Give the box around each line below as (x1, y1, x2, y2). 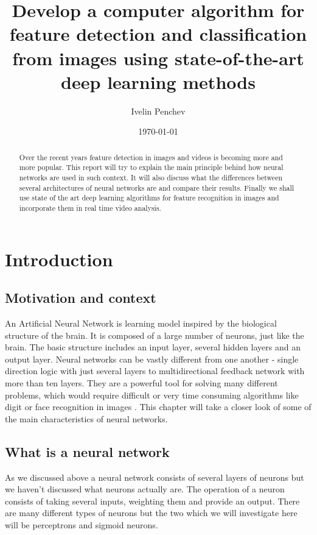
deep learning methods (61, 69, 256, 94)
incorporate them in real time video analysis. (19, 202, 161, 213)
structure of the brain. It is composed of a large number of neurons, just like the (5, 328, 304, 341)
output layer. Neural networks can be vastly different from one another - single (5, 352, 299, 365)
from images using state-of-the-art (12, 45, 304, 70)
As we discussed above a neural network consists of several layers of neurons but (5, 470, 304, 483)
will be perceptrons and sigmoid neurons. (5, 518, 158, 531)
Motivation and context (5, 288, 156, 307)
